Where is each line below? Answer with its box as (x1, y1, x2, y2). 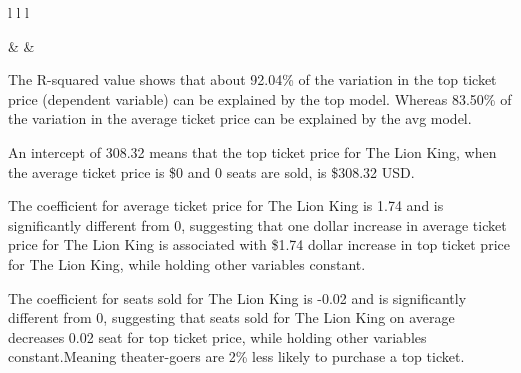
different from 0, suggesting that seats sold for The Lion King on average (8, 307, 455, 328)
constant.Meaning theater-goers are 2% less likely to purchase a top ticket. (8, 346, 465, 367)
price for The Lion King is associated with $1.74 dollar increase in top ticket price (8, 234, 510, 255)
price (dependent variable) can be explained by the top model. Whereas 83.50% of (8, 88, 512, 109)
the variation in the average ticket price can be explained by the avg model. (8, 108, 472, 129)
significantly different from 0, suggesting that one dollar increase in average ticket (8, 214, 507, 235)
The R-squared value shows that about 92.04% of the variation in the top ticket (8, 69, 497, 90)
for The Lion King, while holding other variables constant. (8, 253, 366, 274)
